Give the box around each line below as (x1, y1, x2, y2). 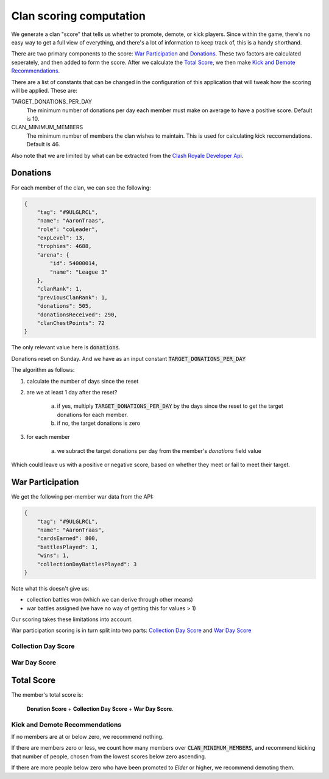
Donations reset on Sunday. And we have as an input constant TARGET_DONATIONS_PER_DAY (11, 355, 246, 362)
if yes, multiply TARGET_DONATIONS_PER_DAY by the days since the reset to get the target (57, 402, 283, 410)
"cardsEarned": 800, (37, 535, 99, 542)
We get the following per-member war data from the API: (11, 493, 154, 500)
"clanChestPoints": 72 (37, 319, 105, 326)
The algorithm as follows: (11, 366, 75, 374)
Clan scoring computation (11, 9, 146, 23)
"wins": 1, (37, 552, 69, 559)
